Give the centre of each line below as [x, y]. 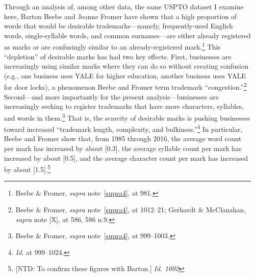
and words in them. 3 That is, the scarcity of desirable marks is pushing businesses [127, 117]
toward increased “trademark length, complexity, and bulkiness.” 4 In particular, [123, 128]
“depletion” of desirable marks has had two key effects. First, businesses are [118, 56]
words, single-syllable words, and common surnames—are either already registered [127, 35]
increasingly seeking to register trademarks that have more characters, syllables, [124, 106]
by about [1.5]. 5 [27, 168]
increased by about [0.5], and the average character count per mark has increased [126, 158]
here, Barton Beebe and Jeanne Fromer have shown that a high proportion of [120, 16]
